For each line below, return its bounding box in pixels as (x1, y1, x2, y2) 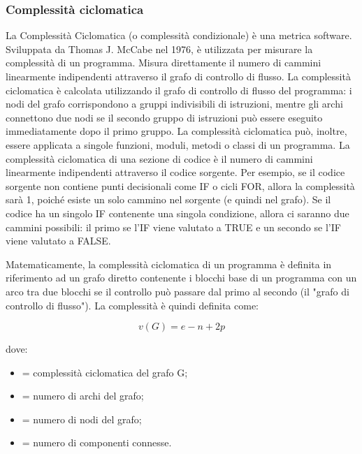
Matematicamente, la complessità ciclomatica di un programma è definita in (6, 256, 332, 271)
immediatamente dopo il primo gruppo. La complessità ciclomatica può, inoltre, (6, 124, 347, 138)
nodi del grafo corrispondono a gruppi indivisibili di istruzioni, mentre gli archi (6, 96, 343, 111)
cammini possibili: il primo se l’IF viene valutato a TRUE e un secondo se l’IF (6, 219, 341, 234)
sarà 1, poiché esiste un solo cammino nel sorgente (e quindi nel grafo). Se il (6, 192, 331, 207)
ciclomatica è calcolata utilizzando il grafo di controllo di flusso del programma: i (6, 82, 352, 97)
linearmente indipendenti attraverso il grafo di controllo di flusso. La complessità (6, 69, 351, 83)
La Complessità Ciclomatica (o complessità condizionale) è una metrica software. (6, 28, 352, 43)
